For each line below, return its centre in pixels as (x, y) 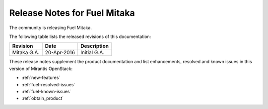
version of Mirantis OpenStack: (41, 69)
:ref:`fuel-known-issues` (46, 91)
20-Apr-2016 (60, 53)
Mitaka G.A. (26, 53)
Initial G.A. (92, 53)
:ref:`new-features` (41, 78)
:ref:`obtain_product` (43, 98)
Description (95, 46)
